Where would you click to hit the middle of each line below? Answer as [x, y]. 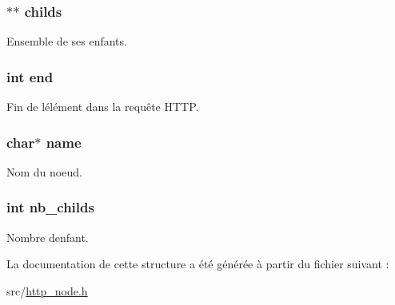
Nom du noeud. [44, 171]
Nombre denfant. [48, 237]
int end [30, 76]
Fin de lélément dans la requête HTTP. [103, 107]
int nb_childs [50, 207]
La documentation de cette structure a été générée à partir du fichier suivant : [198, 264]
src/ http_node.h [47, 290]
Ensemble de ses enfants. [67, 41]
